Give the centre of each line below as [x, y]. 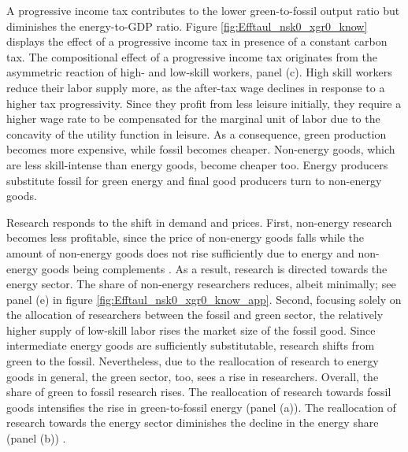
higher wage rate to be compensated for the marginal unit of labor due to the [193, 119]
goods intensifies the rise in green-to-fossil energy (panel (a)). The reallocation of [201, 407]
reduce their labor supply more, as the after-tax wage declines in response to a [196, 87]
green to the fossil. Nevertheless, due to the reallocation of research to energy [193, 361]
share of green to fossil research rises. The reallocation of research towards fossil [199, 392]
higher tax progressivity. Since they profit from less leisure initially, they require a [204, 103]
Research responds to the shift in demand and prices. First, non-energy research [199, 222]
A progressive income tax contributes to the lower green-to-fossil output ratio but [203, 10]
